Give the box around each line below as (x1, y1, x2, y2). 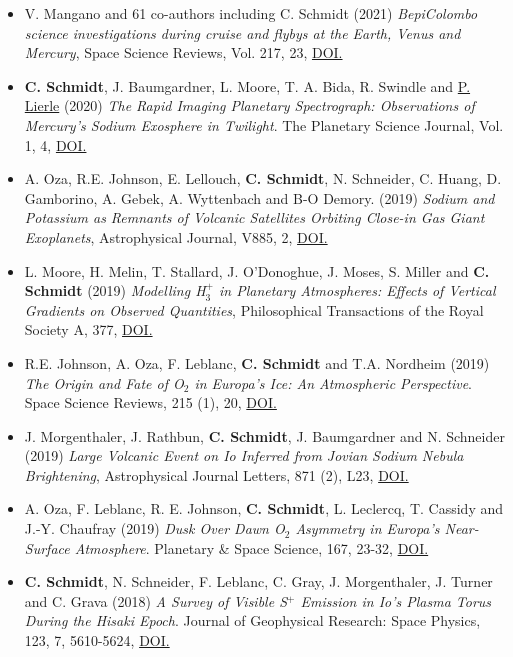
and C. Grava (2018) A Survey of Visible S (24, 590, 288, 611)
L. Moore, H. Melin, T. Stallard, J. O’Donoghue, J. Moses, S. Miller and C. (24, 260, 490, 281)
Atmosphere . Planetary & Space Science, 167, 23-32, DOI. (74, 537, 429, 558)
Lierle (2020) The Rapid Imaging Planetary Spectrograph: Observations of (24, 95, 475, 116)
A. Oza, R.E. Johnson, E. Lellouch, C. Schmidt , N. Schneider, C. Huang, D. (24, 168, 502, 189)
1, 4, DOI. (24, 134, 87, 155)
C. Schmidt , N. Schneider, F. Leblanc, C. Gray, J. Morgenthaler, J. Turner (24, 571, 493, 592)
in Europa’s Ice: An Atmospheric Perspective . (194, 372, 472, 393)
